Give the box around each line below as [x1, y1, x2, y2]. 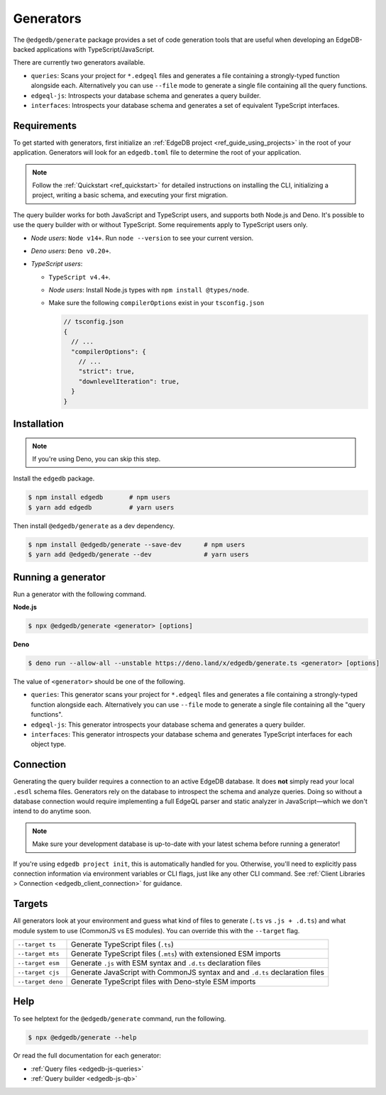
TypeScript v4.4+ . [48, 273, 111, 281]
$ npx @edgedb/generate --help [28, 1033, 138, 1041]
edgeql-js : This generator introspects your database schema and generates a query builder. [31, 720, 305, 729]
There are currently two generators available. [13, 58, 145, 67]
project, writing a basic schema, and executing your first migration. [32, 191, 228, 199]
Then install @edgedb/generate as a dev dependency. [13, 522, 175, 530]
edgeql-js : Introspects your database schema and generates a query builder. [31, 91, 261, 99]
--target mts [17, 950, 60, 957]
